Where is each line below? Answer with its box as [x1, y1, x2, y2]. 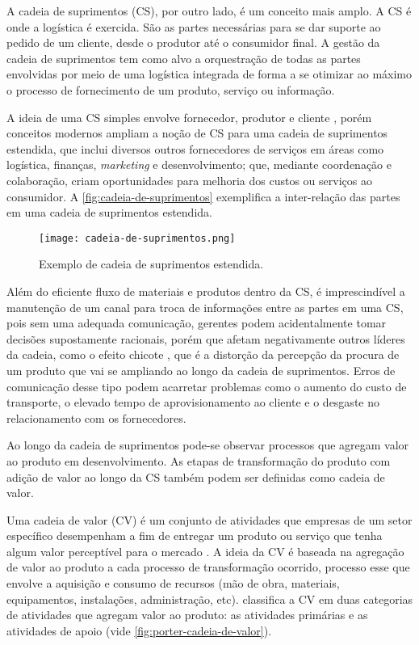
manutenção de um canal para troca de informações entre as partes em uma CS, [6, 298, 404, 315]
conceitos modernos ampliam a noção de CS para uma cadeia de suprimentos [6, 124, 388, 141]
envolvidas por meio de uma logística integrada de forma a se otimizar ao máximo [6, 65, 413, 82]
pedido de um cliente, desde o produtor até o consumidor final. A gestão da [6, 34, 380, 51]
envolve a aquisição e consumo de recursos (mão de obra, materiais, [6, 575, 340, 592]
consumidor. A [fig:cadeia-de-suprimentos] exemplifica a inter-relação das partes [6, 188, 400, 204]
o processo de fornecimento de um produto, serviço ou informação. [6, 81, 335, 98]
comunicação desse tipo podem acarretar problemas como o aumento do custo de [6, 377, 407, 394]
